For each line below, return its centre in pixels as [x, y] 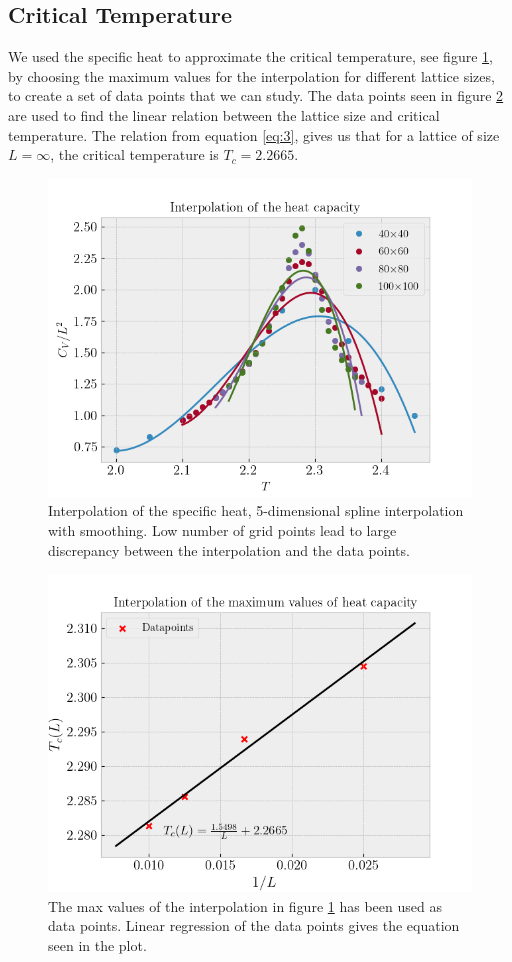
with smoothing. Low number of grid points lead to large [222, 529]
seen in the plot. [97, 944]
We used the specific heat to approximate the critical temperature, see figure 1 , [250, 56]
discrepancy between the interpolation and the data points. [229, 549]
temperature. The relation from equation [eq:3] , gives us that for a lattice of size [254, 134]
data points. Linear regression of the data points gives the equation [254, 925]
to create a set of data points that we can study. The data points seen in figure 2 [256, 95]
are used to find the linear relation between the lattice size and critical [224, 114]
